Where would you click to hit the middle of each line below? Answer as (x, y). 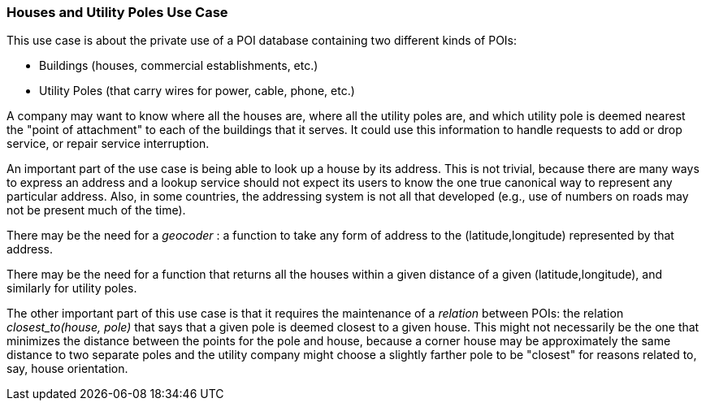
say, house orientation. (67, 369)
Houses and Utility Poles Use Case (117, 12)
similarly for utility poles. (72, 288)
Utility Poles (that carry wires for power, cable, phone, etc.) (197, 91)
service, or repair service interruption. (108, 144)
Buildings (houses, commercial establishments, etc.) (179, 66)
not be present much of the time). (96, 210)
